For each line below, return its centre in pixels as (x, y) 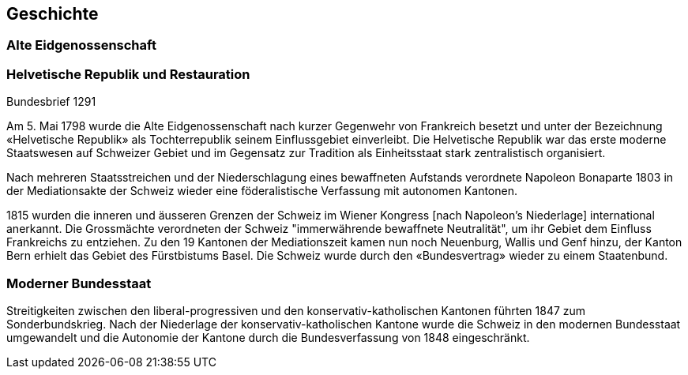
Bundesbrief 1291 (51, 102)
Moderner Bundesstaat (79, 283)
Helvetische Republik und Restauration (128, 74)
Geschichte (53, 14)
